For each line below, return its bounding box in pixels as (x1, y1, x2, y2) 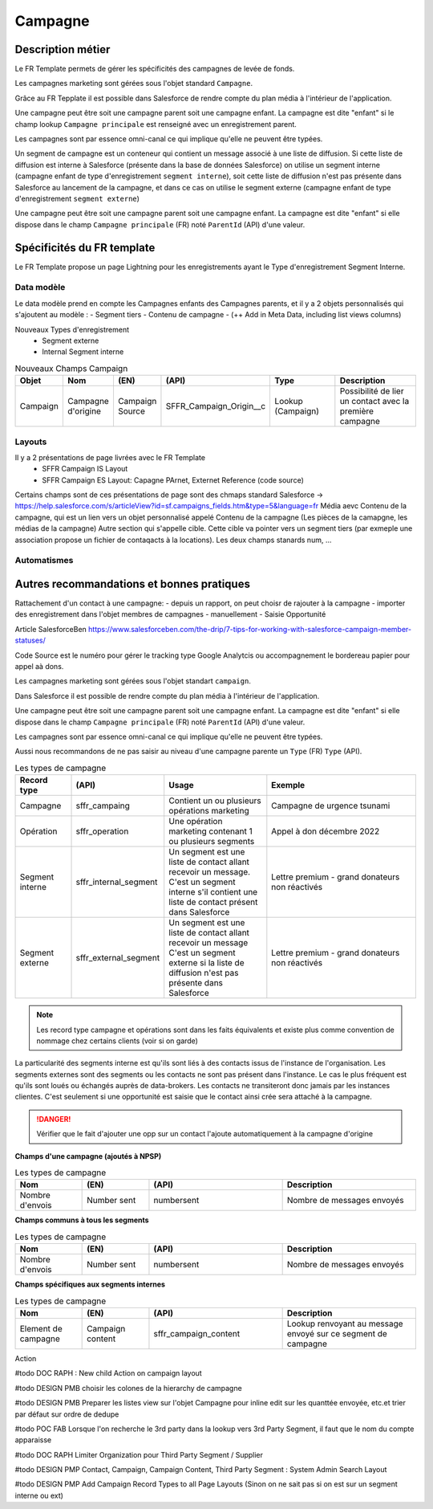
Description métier (14, 43, 111, 56)
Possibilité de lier (339, 385, 404, 397)
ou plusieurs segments (168, 836, 255, 847)
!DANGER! (36, 1114, 71, 1124)
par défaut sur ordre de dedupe (14, 1409, 119, 1419)
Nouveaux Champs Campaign (14, 362, 128, 373)
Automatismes (14, 555, 74, 566)
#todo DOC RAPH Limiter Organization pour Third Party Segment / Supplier (14, 1450, 264, 1459)
